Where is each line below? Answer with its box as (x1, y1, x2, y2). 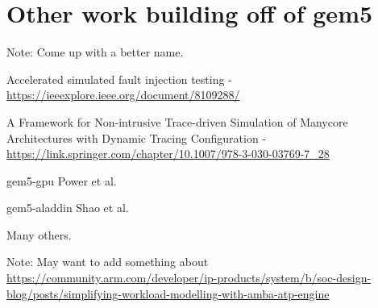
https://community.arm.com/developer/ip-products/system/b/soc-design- (6, 269, 372, 286)
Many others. (6, 226, 72, 243)
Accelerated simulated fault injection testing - (6, 70, 232, 87)
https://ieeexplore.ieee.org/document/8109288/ (6, 86, 240, 103)
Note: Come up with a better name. (6, 44, 184, 60)
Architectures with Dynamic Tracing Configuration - (6, 129, 267, 146)
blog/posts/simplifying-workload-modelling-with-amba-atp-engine (6, 285, 330, 302)
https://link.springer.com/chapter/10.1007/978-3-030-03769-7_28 (6, 145, 330, 162)
